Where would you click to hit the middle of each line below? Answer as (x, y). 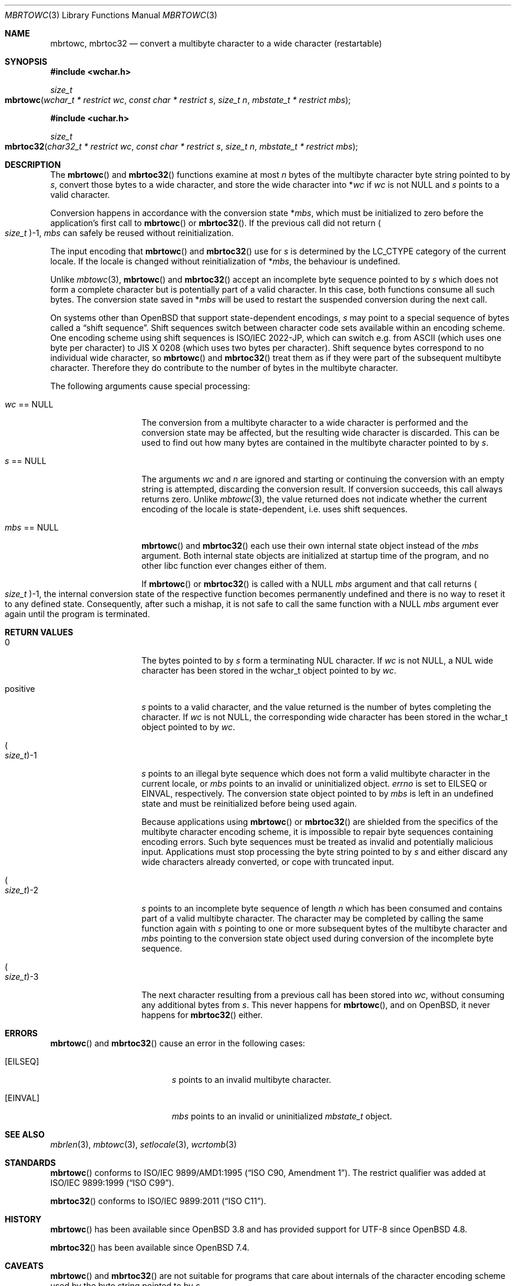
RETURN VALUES (39, 632)
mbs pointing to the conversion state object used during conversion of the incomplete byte (317, 938)
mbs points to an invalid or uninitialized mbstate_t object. (282, 1116)
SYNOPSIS (26, 62)
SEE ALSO (25, 1134)
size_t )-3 (22, 977)
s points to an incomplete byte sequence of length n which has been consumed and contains (322, 908)
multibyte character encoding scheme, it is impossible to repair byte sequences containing (317, 832)
